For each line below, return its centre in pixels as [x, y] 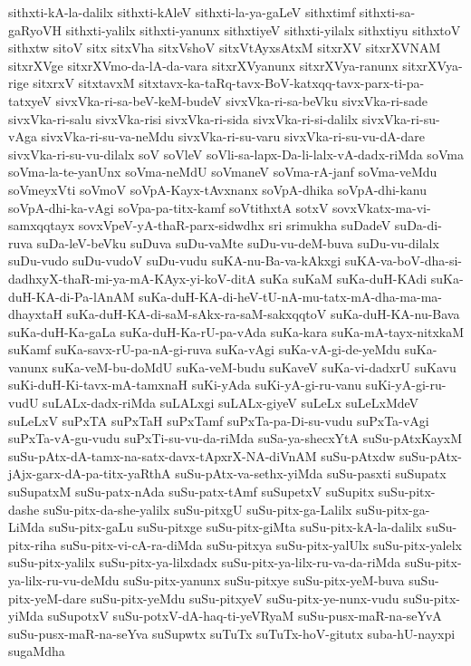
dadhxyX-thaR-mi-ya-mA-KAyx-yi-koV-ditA [132, 278]
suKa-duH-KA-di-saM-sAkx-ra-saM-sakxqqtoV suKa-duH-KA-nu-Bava [263, 314]
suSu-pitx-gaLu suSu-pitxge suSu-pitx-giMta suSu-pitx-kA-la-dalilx [235, 527]
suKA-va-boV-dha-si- [404, 261]
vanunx [28, 367]
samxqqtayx [42, 225]
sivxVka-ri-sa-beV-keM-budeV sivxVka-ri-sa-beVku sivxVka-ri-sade [241, 100]
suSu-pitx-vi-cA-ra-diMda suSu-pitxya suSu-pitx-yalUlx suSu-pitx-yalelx [261, 544]
